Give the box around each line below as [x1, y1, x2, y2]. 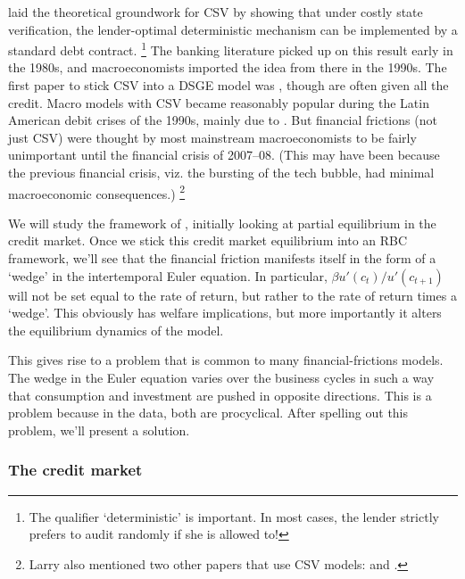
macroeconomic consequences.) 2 [8, 181, 186, 203]
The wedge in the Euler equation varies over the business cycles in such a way [8, 368, 435, 386]
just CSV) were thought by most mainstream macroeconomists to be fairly [8, 128, 417, 146]
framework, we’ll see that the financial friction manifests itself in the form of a [8, 249, 436, 268]
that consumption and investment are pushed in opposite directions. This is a [8, 385, 432, 404]
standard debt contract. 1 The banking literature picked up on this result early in [8, 38, 453, 59]
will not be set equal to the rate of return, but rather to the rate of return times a [8, 285, 457, 304]
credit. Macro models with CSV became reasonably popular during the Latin [8, 93, 429, 112]
